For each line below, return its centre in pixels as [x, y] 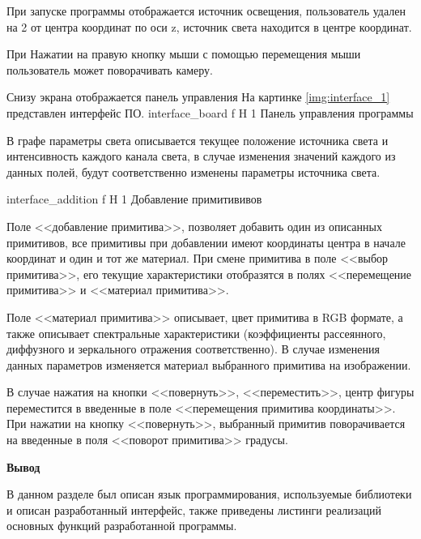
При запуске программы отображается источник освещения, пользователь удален [206, 11]
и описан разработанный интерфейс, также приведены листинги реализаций [194, 509]
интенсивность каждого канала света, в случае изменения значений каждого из [201, 156]
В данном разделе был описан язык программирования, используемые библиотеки [209, 494]
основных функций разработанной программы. [122, 526]
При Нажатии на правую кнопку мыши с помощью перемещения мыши [184, 54]
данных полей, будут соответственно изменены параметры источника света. [193, 171]
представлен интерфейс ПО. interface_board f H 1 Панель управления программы [210, 112]
